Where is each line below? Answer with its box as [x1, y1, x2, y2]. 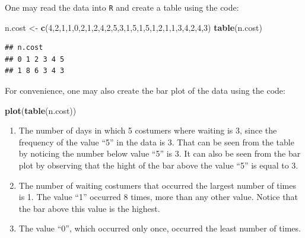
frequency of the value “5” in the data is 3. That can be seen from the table [18, 135, 294, 148]
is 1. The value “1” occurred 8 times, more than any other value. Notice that [18, 191, 298, 203]
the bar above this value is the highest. [18, 202, 160, 214]
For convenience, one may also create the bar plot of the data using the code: [5, 84, 285, 97]
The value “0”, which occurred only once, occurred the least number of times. [18, 222, 301, 234]
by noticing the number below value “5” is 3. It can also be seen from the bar [18, 147, 301, 160]
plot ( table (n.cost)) [5, 104, 77, 116]
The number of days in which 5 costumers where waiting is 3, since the [18, 124, 277, 137]
